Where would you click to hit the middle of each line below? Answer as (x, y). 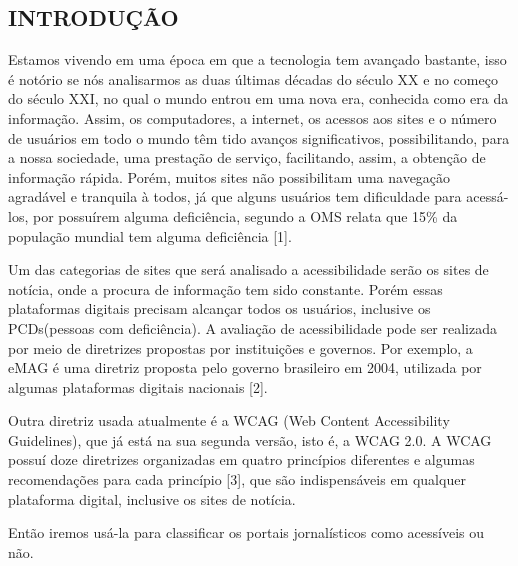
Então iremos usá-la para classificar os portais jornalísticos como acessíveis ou (246, 532)
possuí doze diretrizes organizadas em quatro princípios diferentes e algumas (241, 459)
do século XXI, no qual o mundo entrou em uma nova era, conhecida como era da (258, 98)
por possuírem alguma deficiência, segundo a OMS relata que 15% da (245, 215)
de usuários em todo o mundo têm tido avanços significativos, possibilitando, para (259, 137)
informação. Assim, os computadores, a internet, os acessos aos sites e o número (252, 117)
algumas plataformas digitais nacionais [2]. (138, 386)
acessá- (487, 196)
